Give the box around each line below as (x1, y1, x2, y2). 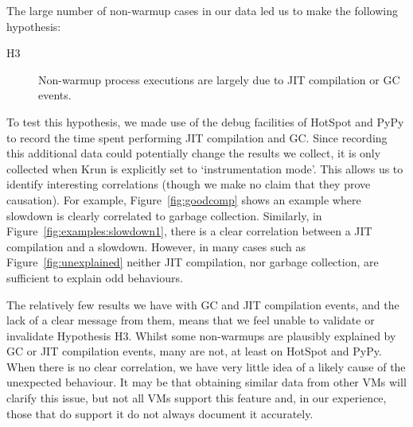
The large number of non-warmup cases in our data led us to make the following (6, 2, 398, 18)
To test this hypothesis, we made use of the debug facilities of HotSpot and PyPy (6, 113, 404, 130)
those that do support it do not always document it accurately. (6, 405, 314, 421)
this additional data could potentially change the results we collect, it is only (6, 145, 381, 161)
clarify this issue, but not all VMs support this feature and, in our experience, (6, 390, 387, 406)
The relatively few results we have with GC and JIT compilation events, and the (6, 296, 399, 312)
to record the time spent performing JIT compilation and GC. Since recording (6, 129, 388, 146)
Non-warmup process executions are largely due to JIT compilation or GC (38, 71, 400, 87)
